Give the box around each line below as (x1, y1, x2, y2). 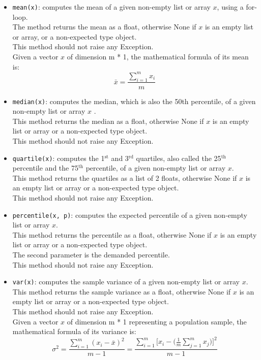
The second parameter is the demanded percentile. (12, 249, 170, 260)
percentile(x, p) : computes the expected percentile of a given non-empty (12, 209, 247, 220)
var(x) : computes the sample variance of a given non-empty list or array (12, 276, 240, 287)
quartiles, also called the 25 (136, 152, 221, 163)
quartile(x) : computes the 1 (12, 152, 105, 163)
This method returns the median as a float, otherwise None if (12, 115, 204, 126)
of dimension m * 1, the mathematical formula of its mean (67, 51, 249, 62)
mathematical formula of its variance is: (12, 326, 136, 337)
